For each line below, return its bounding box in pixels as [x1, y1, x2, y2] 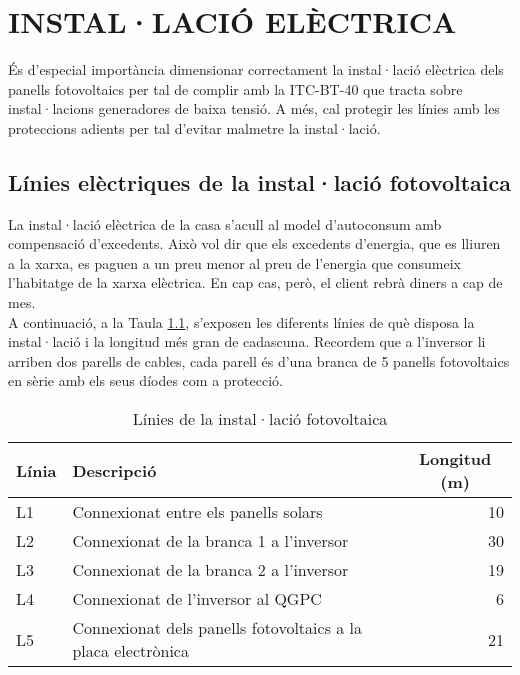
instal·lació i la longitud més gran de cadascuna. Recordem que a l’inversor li [8, 331, 486, 352]
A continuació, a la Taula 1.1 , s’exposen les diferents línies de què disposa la [8, 311, 475, 332]
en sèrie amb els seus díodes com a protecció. [8, 370, 283, 391]
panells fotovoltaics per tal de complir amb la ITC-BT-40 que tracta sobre [8, 78, 463, 99]
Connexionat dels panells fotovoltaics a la [72, 616, 363, 640]
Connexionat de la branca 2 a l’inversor [72, 558, 349, 582]
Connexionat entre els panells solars [72, 500, 323, 524]
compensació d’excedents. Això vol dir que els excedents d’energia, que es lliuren [8, 233, 501, 254]
